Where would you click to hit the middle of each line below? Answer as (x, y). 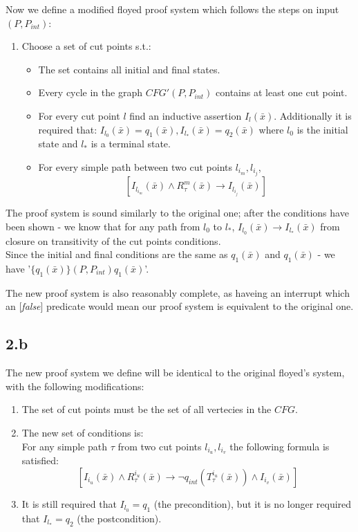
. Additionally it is (313, 115)
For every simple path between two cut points (135, 167)
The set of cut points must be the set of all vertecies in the (147, 409)
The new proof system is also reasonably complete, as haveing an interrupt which (178, 292)
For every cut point (79, 115)
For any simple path (65, 446)
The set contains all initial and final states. (129, 69)
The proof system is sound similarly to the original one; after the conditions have (177, 213)
